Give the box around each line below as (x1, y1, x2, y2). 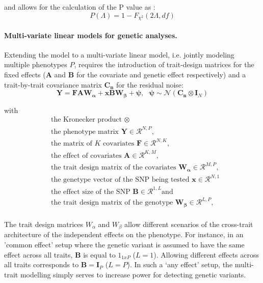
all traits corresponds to (4, 259, 79, 270)
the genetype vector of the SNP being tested (50, 176, 190, 184)
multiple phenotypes (4, 59, 67, 70)
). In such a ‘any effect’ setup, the (127, 259, 233, 270)
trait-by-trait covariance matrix (4, 79, 102, 90)
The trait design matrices (4, 218, 83, 229)
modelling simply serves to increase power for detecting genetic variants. (20, 269, 246, 279)
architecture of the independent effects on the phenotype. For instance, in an (4, 229, 244, 240)
